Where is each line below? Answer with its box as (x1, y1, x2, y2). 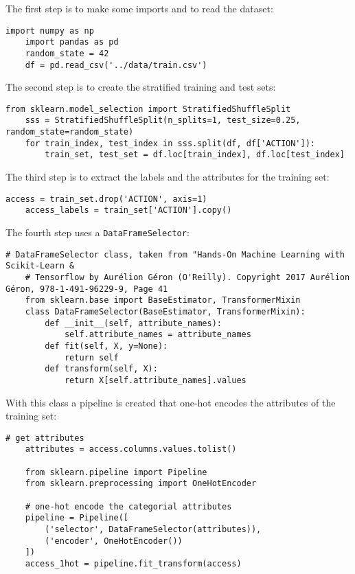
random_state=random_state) (5, 127, 134, 137)
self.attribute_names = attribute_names (64, 330, 251, 340)
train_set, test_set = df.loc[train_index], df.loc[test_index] (45, 150, 345, 160)
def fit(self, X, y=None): (45, 341, 168, 351)
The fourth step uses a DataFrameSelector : (5, 225, 190, 239)
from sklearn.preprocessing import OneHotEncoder (25, 479, 257, 489)
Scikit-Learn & (5, 261, 75, 271)
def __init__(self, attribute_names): (45, 318, 222, 328)
